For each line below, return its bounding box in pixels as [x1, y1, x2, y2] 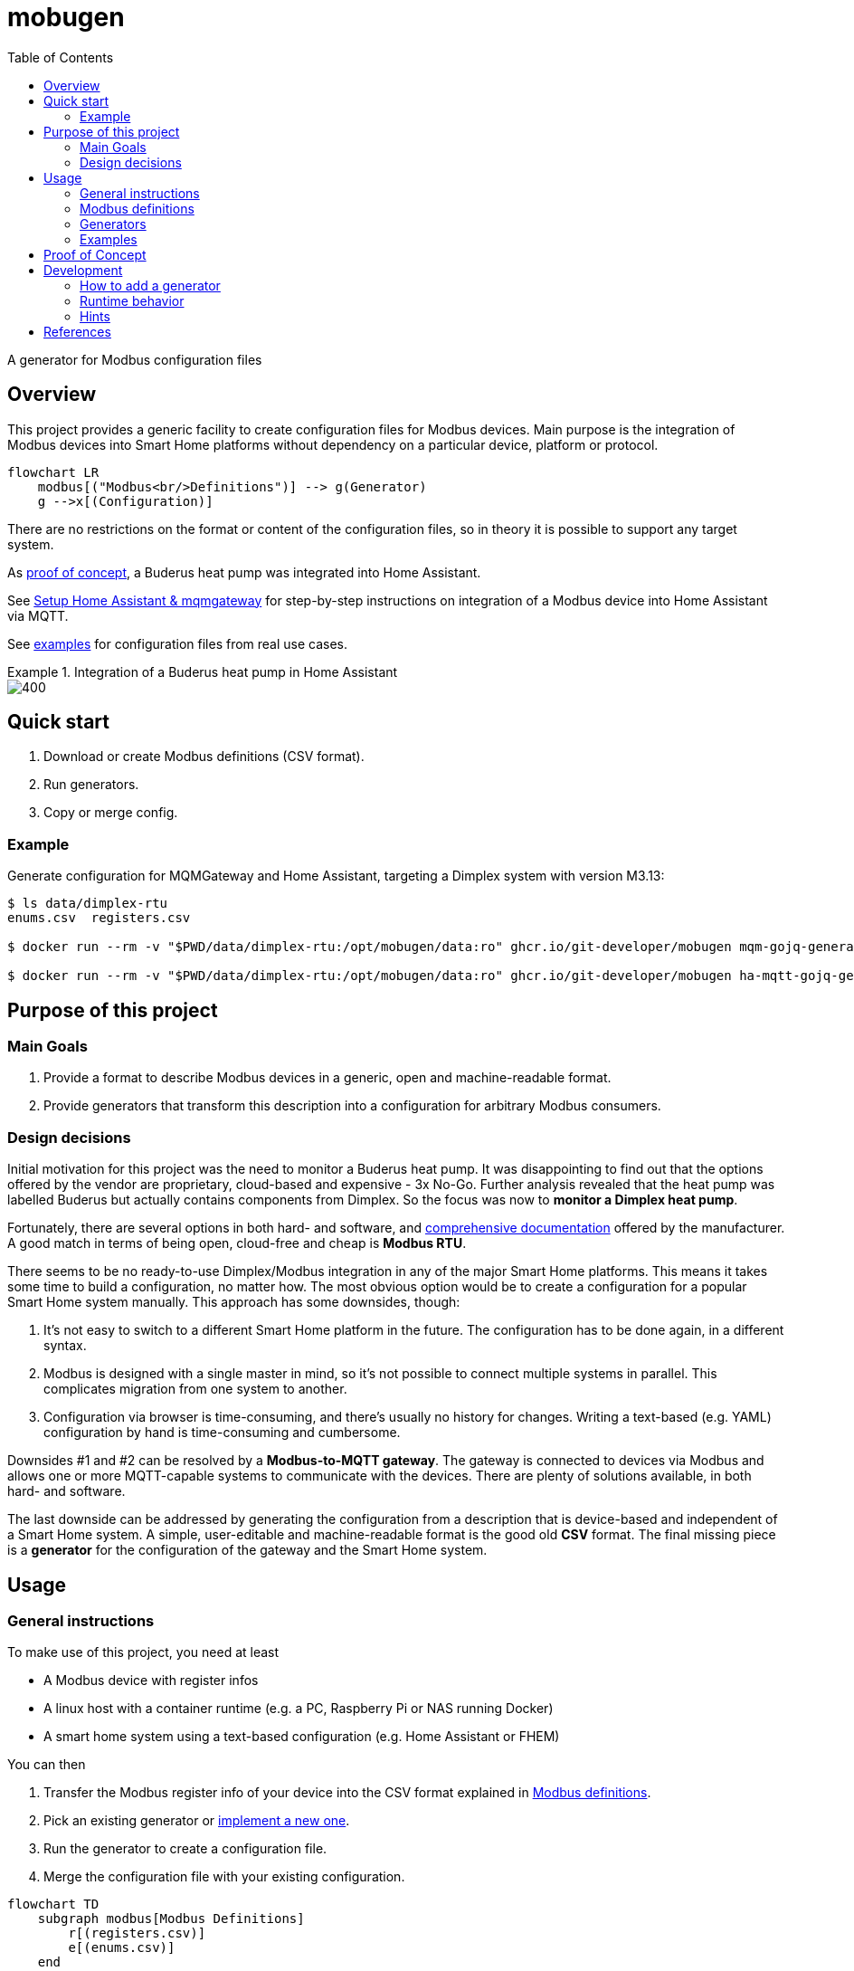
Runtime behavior [80, 292, 185, 309]
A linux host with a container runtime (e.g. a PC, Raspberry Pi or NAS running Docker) [43, 1700, 554, 1717]
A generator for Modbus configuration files [7, 351, 262, 367]
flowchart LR [7, 464, 100, 480]
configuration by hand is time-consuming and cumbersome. [43, 1424, 401, 1441]
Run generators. [43, 776, 139, 793]
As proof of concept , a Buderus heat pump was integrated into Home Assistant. [7, 564, 481, 580]
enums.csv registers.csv [7, 910, 191, 926]
